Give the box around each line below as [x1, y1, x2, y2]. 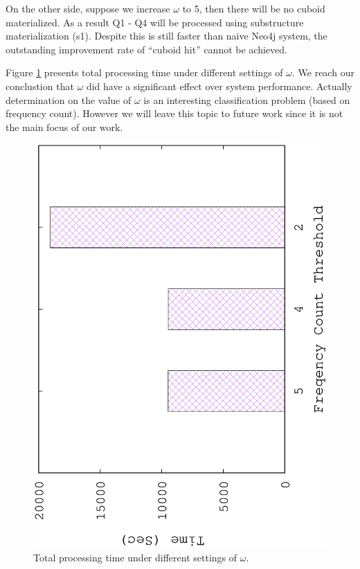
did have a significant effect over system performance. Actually [86, 78, 352, 93]
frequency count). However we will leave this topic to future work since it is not [6, 106, 343, 121]
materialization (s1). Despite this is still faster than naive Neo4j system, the [6, 28, 327, 43]
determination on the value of [6, 92, 132, 107]
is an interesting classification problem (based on [143, 92, 350, 107]
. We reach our [292, 65, 354, 80]
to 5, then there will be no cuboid [182, 1, 325, 15]
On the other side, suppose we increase [6, 1, 170, 15]
